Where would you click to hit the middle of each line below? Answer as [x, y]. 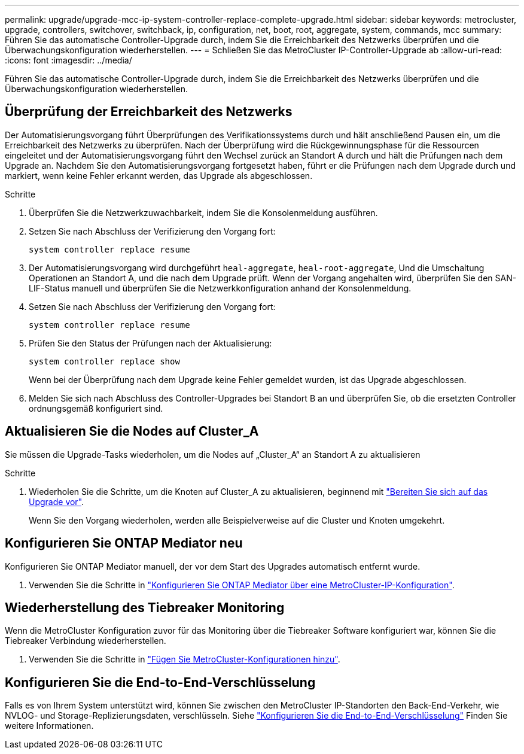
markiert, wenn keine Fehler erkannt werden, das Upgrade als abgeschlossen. [159, 175]
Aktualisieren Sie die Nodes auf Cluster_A [132, 431]
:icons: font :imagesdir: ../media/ [68, 60]
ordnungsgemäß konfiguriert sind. [96, 408]
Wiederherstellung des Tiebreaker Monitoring [145, 607]
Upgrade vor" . [57, 501]
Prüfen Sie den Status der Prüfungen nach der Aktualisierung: [150, 343]
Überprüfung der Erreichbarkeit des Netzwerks [149, 112]
